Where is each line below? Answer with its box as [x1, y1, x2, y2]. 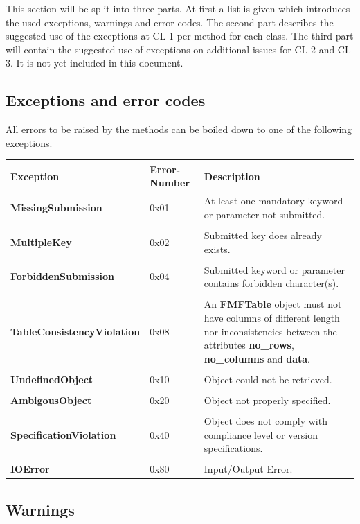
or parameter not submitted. [204, 207, 325, 221]
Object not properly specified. [204, 392, 331, 407]
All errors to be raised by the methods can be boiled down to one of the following [6, 122, 352, 137]
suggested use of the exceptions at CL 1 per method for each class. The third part [6, 28, 354, 43]
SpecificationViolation [10, 427, 116, 442]
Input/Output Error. [204, 462, 293, 476]
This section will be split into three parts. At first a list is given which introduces [6, 1, 350, 15]
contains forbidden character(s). [204, 276, 339, 290]
